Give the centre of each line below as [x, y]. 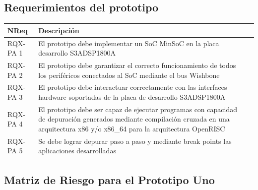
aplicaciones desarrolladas [77, 151]
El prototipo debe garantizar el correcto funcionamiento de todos [137, 65]
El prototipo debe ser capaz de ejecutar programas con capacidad [138, 109]
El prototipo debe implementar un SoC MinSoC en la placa [129, 43]
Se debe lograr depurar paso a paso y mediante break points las [135, 141]
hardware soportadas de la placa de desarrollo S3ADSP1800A [132, 97]
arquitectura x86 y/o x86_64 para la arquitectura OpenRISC [132, 129]
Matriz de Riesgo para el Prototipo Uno [109, 179]
